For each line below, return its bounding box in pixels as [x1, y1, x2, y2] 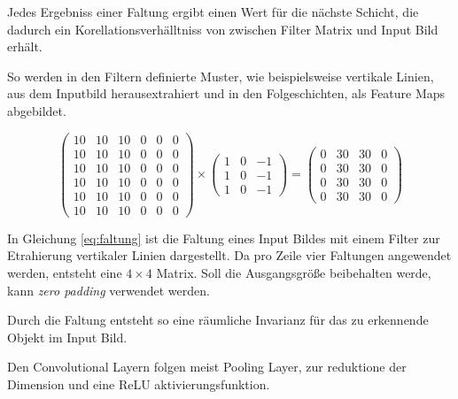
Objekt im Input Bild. [7, 327, 128, 346]
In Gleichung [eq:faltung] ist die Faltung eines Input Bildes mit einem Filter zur [7, 228, 440, 247]
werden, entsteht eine [7, 264, 122, 281]
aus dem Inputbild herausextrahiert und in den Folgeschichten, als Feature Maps [7, 84, 446, 103]
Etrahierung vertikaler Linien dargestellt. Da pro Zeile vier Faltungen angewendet [7, 246, 452, 265]
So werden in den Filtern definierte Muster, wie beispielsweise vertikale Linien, [7, 66, 434, 85]
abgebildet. [7, 101, 66, 119]
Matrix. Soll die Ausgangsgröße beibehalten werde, [156, 264, 431, 281]
